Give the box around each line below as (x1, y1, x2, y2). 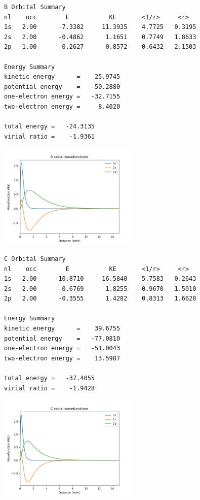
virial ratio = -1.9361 (4, 132, 95, 140)
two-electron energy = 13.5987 (4, 354, 121, 362)
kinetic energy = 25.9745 (4, 73, 121, 81)
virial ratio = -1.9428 (4, 384, 95, 392)
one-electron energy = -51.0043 (4, 345, 121, 352)
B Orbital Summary (4, 4, 66, 11)
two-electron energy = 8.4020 (4, 103, 121, 110)
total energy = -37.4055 (4, 375, 95, 382)
